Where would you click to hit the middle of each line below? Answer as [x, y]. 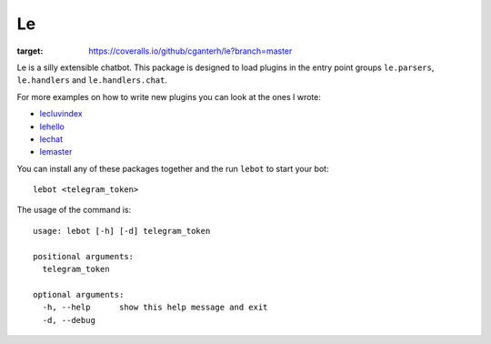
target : [30, 51]
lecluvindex [61, 114]
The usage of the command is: [74, 210]
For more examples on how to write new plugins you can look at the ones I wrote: [169, 96]
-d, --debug [69, 320]
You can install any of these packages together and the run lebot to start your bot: [173, 168]
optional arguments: [79, 294]
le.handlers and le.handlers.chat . [92, 80]
